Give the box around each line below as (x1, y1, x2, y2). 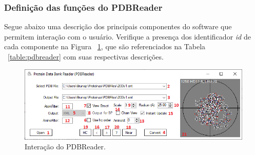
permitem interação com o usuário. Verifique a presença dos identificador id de (4, 31, 251, 42)
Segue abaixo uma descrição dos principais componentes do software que (4, 21, 232, 32)
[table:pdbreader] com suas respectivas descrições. (8, 51, 164, 62)
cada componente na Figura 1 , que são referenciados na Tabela (4, 41, 206, 52)
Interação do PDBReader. (25, 141, 106, 152)
